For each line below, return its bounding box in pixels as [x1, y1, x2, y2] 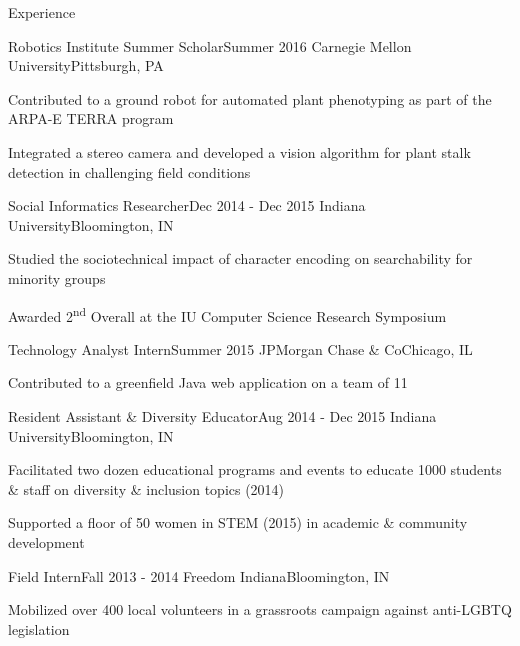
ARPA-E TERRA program [8, 108, 174, 129]
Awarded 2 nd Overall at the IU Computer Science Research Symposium [8, 302, 447, 326]
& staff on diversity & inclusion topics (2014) [8, 478, 285, 499]
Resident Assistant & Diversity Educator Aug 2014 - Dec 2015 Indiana [8, 405, 437, 426]
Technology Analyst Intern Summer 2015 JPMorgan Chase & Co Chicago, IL [8, 338, 473, 359]
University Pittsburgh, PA [8, 55, 164, 76]
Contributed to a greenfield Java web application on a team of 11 [8, 372, 408, 393]
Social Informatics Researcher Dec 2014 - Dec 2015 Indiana [8, 195, 366, 216]
